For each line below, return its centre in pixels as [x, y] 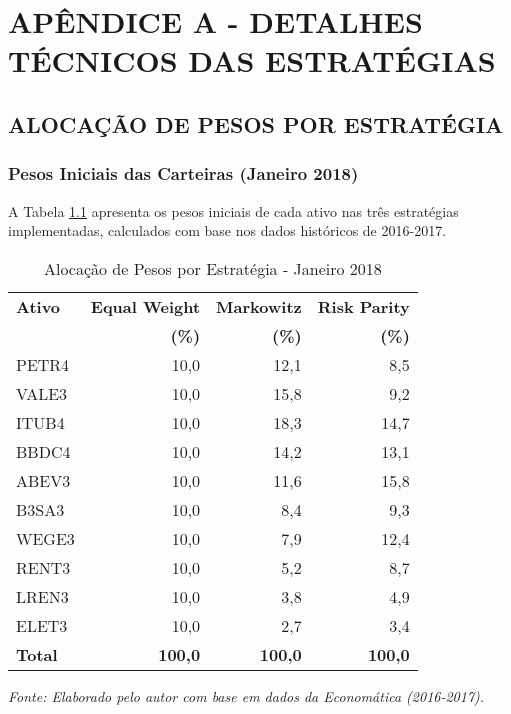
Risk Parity [363, 306]
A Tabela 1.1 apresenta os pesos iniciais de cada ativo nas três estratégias [233, 210]
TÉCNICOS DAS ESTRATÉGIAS [252, 60]
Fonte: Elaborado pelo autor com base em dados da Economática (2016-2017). [246, 695]
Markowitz [259, 306]
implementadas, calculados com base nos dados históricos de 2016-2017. [227, 230]
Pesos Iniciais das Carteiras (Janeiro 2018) [183, 173]
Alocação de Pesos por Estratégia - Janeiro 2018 [212, 268]
